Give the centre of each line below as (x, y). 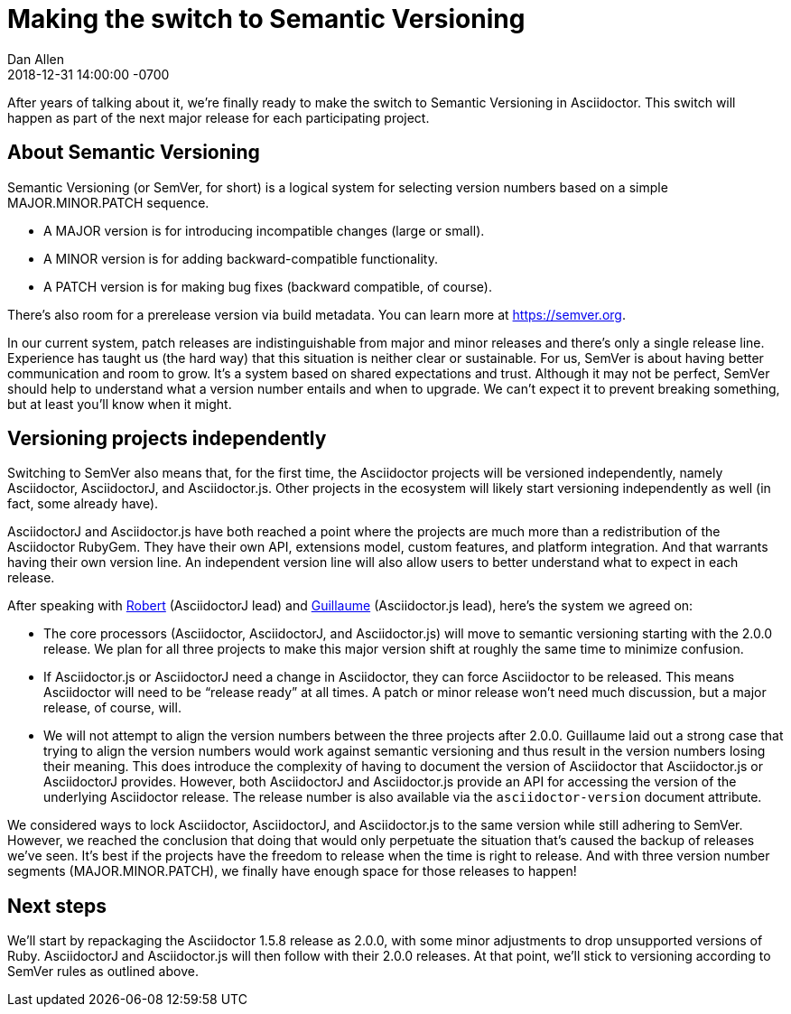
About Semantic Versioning (134, 153)
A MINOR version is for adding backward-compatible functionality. (241, 258)
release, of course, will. (112, 708)
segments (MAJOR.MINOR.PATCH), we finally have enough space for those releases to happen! (292, 871)
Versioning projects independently (167, 439)
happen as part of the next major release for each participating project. (219, 117)
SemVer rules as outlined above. (103, 972)
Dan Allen (36, 59)
